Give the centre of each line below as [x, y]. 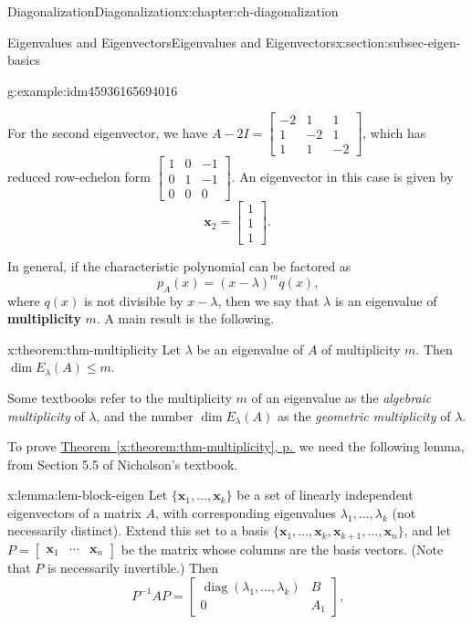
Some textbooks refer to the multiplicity [120, 397]
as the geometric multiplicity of [364, 415]
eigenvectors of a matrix [74, 512]
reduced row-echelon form [79, 177]
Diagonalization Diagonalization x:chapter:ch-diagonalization [173, 11]
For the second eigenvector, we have [108, 132]
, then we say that [268, 300]
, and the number [145, 415]
